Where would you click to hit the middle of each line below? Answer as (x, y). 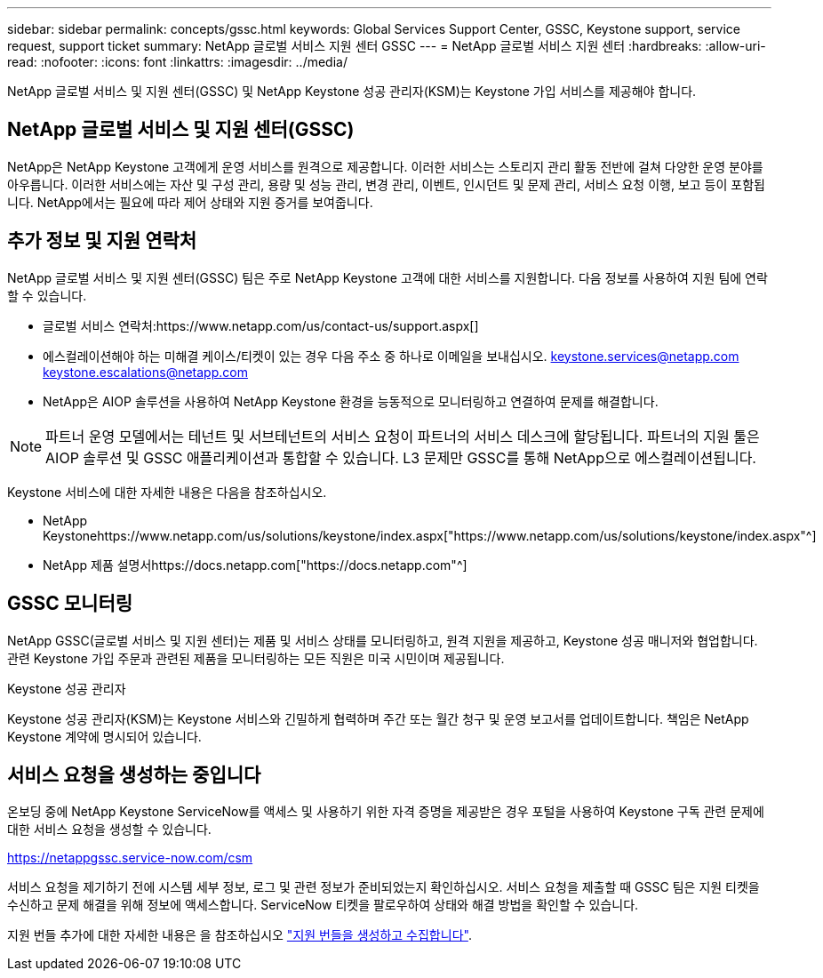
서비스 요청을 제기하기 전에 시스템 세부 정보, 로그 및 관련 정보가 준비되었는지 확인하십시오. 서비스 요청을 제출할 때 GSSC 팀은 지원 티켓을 (384, 887)
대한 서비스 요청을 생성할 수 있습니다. (109, 830)
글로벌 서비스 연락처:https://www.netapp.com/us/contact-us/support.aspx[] (261, 325)
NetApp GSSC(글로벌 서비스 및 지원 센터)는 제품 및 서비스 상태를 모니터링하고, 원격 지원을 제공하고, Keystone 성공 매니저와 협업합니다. (383, 640)
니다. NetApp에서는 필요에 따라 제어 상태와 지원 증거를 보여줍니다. (190, 202)
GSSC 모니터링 (70, 604)
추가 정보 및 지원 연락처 (102, 241)
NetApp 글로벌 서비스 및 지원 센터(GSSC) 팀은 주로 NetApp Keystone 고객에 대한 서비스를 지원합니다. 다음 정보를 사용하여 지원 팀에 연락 (388, 277)
